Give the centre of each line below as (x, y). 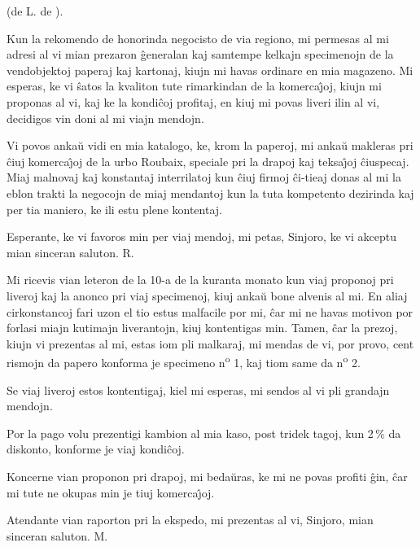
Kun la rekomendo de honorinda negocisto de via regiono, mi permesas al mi (198, 38)
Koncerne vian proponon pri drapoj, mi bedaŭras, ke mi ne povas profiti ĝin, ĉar (207, 476)
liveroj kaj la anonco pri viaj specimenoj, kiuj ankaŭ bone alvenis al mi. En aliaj (207, 295)
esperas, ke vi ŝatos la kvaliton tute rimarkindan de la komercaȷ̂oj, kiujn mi (194, 86)
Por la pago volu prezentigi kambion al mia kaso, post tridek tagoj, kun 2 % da (204, 433)
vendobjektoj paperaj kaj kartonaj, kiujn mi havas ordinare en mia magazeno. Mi (210, 70)
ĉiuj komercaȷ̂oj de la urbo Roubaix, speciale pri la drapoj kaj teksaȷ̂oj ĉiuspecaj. (208, 161)
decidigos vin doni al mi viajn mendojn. (105, 118)
